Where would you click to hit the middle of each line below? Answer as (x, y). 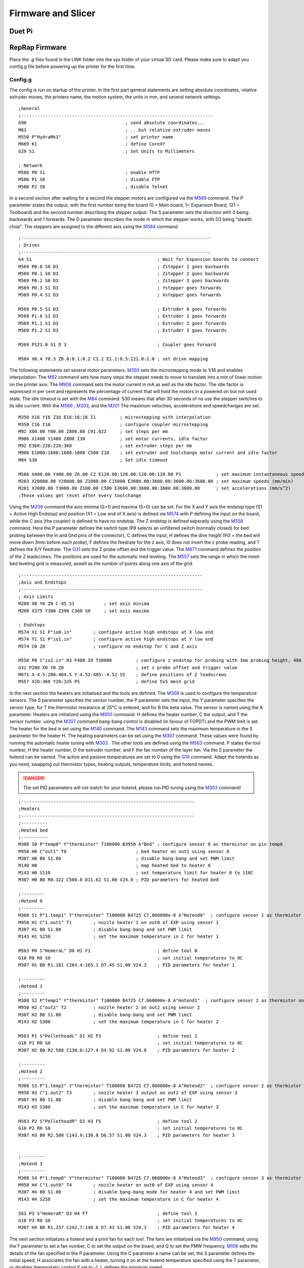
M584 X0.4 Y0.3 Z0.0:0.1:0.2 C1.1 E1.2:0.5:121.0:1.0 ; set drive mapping (113, 359)
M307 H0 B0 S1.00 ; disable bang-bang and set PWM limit (127, 859)
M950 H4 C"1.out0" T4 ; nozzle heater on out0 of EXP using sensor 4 (116, 1185)
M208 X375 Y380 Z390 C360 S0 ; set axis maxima (84, 611)
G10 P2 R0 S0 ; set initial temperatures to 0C (131, 1128)
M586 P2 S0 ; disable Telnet (93, 187)
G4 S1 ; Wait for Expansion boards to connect (139, 259)
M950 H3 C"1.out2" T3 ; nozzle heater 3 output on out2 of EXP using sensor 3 (128, 1093)
